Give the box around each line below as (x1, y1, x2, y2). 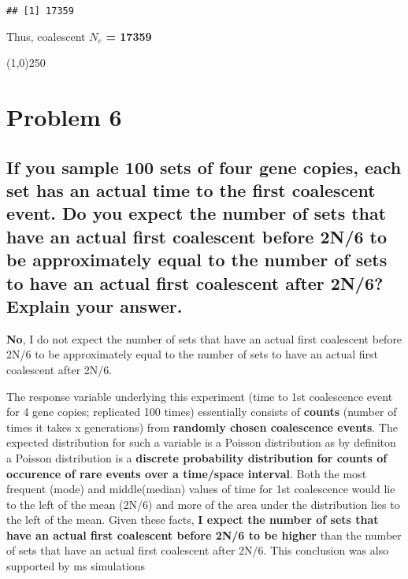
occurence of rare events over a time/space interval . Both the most (6, 465, 367, 481)
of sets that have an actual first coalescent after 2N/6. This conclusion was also (6, 542, 389, 559)
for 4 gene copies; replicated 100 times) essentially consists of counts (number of (6, 403, 397, 420)
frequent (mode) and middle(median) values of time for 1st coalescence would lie (6, 481, 395, 497)
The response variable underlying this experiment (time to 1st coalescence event (6, 388, 393, 404)
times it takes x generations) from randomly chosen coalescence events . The (6, 418, 398, 435)
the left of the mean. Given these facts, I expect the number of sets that (6, 511, 379, 528)
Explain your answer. (6, 293, 183, 317)
